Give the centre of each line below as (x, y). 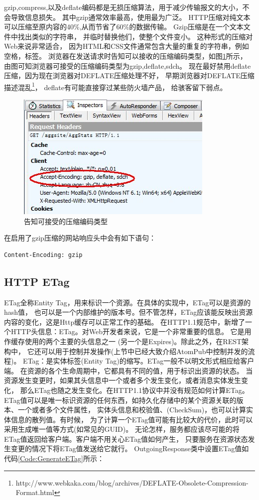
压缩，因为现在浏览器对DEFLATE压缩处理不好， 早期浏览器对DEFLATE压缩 (129, 75)
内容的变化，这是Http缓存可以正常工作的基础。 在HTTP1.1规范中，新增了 (125, 321)
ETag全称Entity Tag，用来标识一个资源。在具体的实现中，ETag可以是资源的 (128, 302)
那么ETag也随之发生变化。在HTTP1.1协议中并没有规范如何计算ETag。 (134, 390)
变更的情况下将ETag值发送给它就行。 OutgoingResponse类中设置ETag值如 (130, 448)
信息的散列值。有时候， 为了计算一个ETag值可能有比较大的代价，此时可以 (132, 419)
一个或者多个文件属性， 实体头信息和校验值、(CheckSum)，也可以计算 (132, 410)
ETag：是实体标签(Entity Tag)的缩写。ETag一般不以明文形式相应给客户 (139, 361)
